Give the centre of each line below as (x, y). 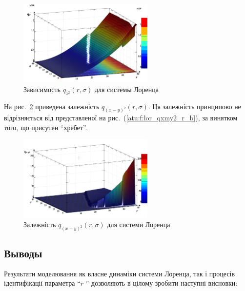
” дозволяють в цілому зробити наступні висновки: (162, 283)
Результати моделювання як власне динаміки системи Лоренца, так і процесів (120, 273)
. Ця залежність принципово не (194, 106)
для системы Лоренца (126, 89)
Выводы (23, 253)
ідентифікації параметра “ (42, 283)
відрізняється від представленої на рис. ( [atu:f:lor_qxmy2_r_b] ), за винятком (121, 118)
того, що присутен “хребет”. (46, 127)
